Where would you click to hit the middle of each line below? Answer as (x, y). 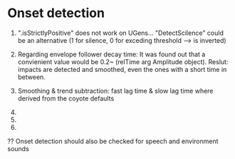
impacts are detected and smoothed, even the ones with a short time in (122, 69)
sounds (19, 148)
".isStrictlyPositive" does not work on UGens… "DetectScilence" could (121, 33)
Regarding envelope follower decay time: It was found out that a (111, 54)
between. (32, 77)
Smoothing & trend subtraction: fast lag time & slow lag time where (115, 91)
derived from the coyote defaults (66, 98)
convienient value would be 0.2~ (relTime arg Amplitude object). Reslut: (123, 61)
